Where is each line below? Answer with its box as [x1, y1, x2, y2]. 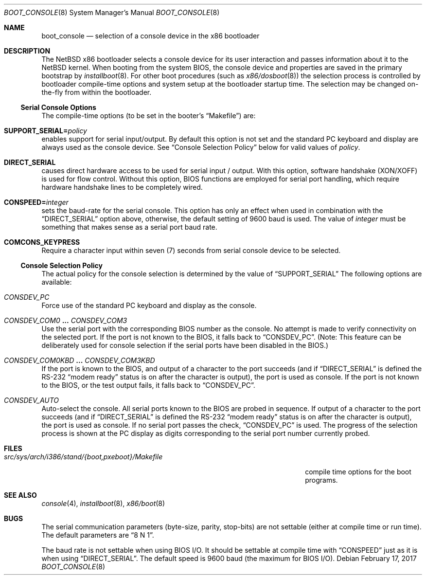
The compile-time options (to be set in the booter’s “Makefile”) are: [41, 111, 256, 120]
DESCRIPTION [4, 47, 51, 55]
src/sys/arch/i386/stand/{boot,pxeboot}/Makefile [4, 452, 163, 461]
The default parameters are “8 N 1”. [41, 531, 154, 539]
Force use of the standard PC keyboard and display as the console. [41, 301, 257, 309]
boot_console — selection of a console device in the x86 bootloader [41, 32, 260, 40]
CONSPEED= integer [4, 198, 69, 206]
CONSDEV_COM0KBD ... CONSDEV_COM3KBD [4, 356, 155, 364]
